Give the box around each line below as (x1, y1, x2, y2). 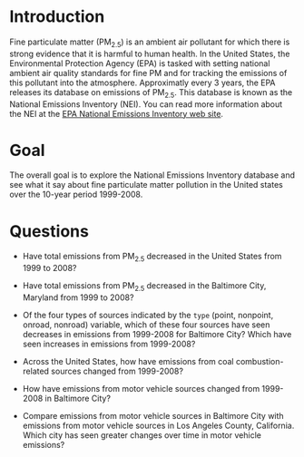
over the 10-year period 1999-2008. (9, 189, 143, 200)
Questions (9, 220, 89, 241)
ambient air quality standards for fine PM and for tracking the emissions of (9, 67, 288, 78)
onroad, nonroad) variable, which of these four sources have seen (22, 319, 270, 330)
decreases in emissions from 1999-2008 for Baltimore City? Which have (22, 329, 292, 339)
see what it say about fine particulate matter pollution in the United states (9, 180, 283, 190)
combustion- (235, 356, 284, 366)
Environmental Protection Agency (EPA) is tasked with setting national (9, 57, 270, 69)
